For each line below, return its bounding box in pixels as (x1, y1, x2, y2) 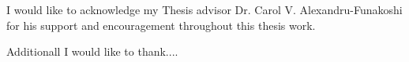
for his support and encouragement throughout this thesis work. (6, 16, 316, 33)
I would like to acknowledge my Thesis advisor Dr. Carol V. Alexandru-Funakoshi (6, 2, 403, 17)
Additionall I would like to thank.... (6, 43, 178, 60)
